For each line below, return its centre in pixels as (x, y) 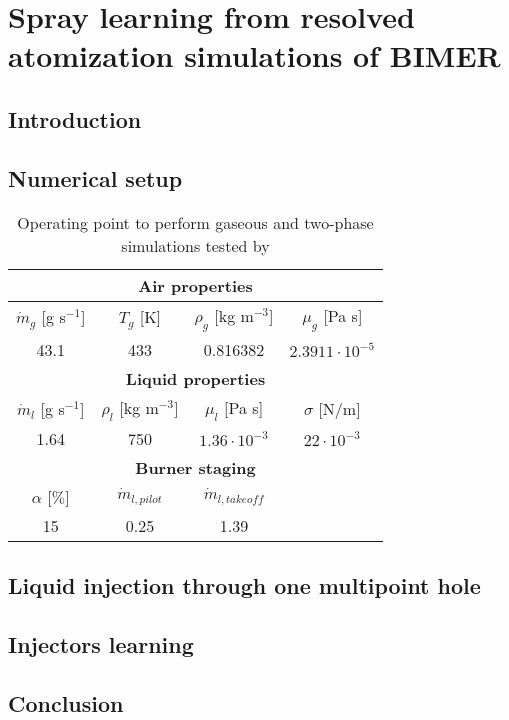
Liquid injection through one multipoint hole (244, 585)
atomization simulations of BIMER (254, 55)
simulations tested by (195, 245)
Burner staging (195, 467)
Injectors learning (101, 644)
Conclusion (66, 702)
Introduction (75, 118)
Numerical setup (95, 177)
